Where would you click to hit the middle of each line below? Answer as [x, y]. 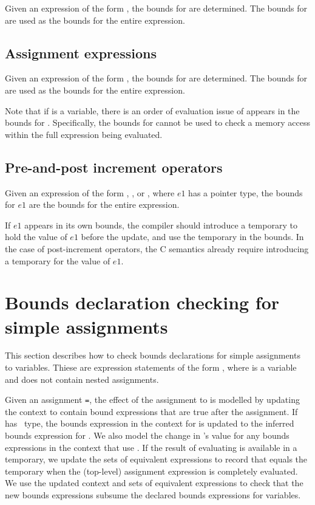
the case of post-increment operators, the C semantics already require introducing [157, 248]
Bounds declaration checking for [142, 302]
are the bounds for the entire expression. [104, 204]
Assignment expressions [81, 53]
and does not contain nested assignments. [82, 379]
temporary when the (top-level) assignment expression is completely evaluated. [151, 471]
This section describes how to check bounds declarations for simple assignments [153, 355]
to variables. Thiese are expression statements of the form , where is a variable [151, 367]
